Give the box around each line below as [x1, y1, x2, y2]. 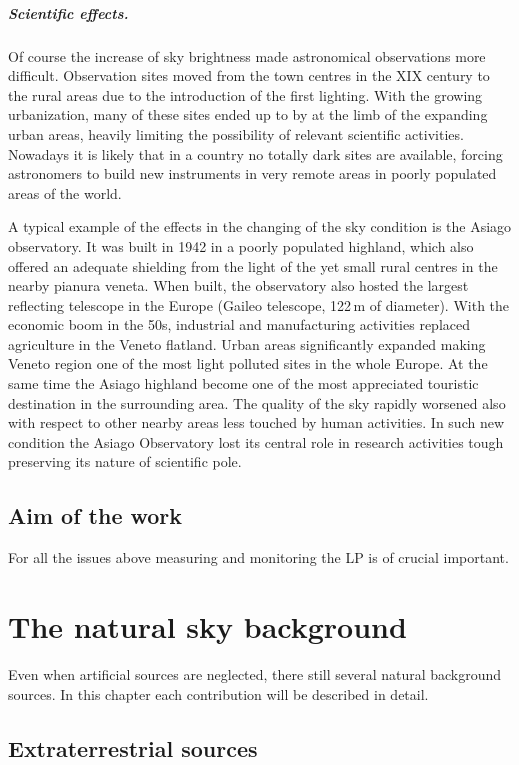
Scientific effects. [8, 2, 129, 23]
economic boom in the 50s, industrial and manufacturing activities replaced [8, 314, 470, 335]
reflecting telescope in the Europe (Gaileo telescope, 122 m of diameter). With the [8, 294, 510, 315]
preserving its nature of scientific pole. [8, 451, 242, 472]
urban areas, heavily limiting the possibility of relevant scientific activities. [8, 123, 464, 144]
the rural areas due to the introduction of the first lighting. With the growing [8, 84, 483, 105]
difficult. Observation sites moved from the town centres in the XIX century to [8, 65, 490, 86]
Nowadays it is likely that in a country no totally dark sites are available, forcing [8, 143, 503, 164]
